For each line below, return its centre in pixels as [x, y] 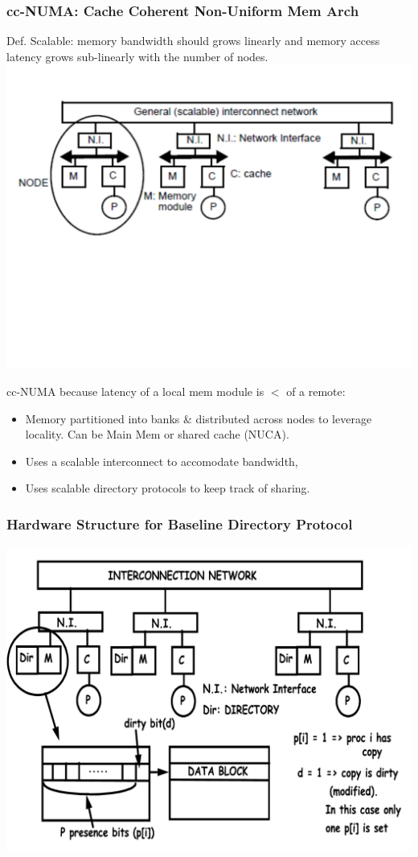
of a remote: [316, 391]
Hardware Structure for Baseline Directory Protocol [180, 523]
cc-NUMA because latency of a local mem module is [135, 391]
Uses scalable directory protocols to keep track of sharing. [168, 488]
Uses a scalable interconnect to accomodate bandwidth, [162, 461]
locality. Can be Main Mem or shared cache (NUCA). [157, 434]
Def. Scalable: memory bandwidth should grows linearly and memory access [193, 41]
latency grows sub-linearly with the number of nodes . [137, 56]
